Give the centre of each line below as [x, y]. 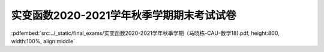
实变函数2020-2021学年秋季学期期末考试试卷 [124, 15]
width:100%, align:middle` [43, 41]
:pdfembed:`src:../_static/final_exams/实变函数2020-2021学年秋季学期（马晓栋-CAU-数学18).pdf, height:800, [145, 33]
